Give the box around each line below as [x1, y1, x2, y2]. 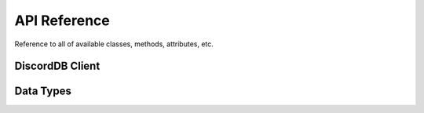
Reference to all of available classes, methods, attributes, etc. [14, 39, 214, 49]
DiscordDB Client [14, 60, 101, 73]
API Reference [14, 12, 110, 29]
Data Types [14, 85, 72, 98]
